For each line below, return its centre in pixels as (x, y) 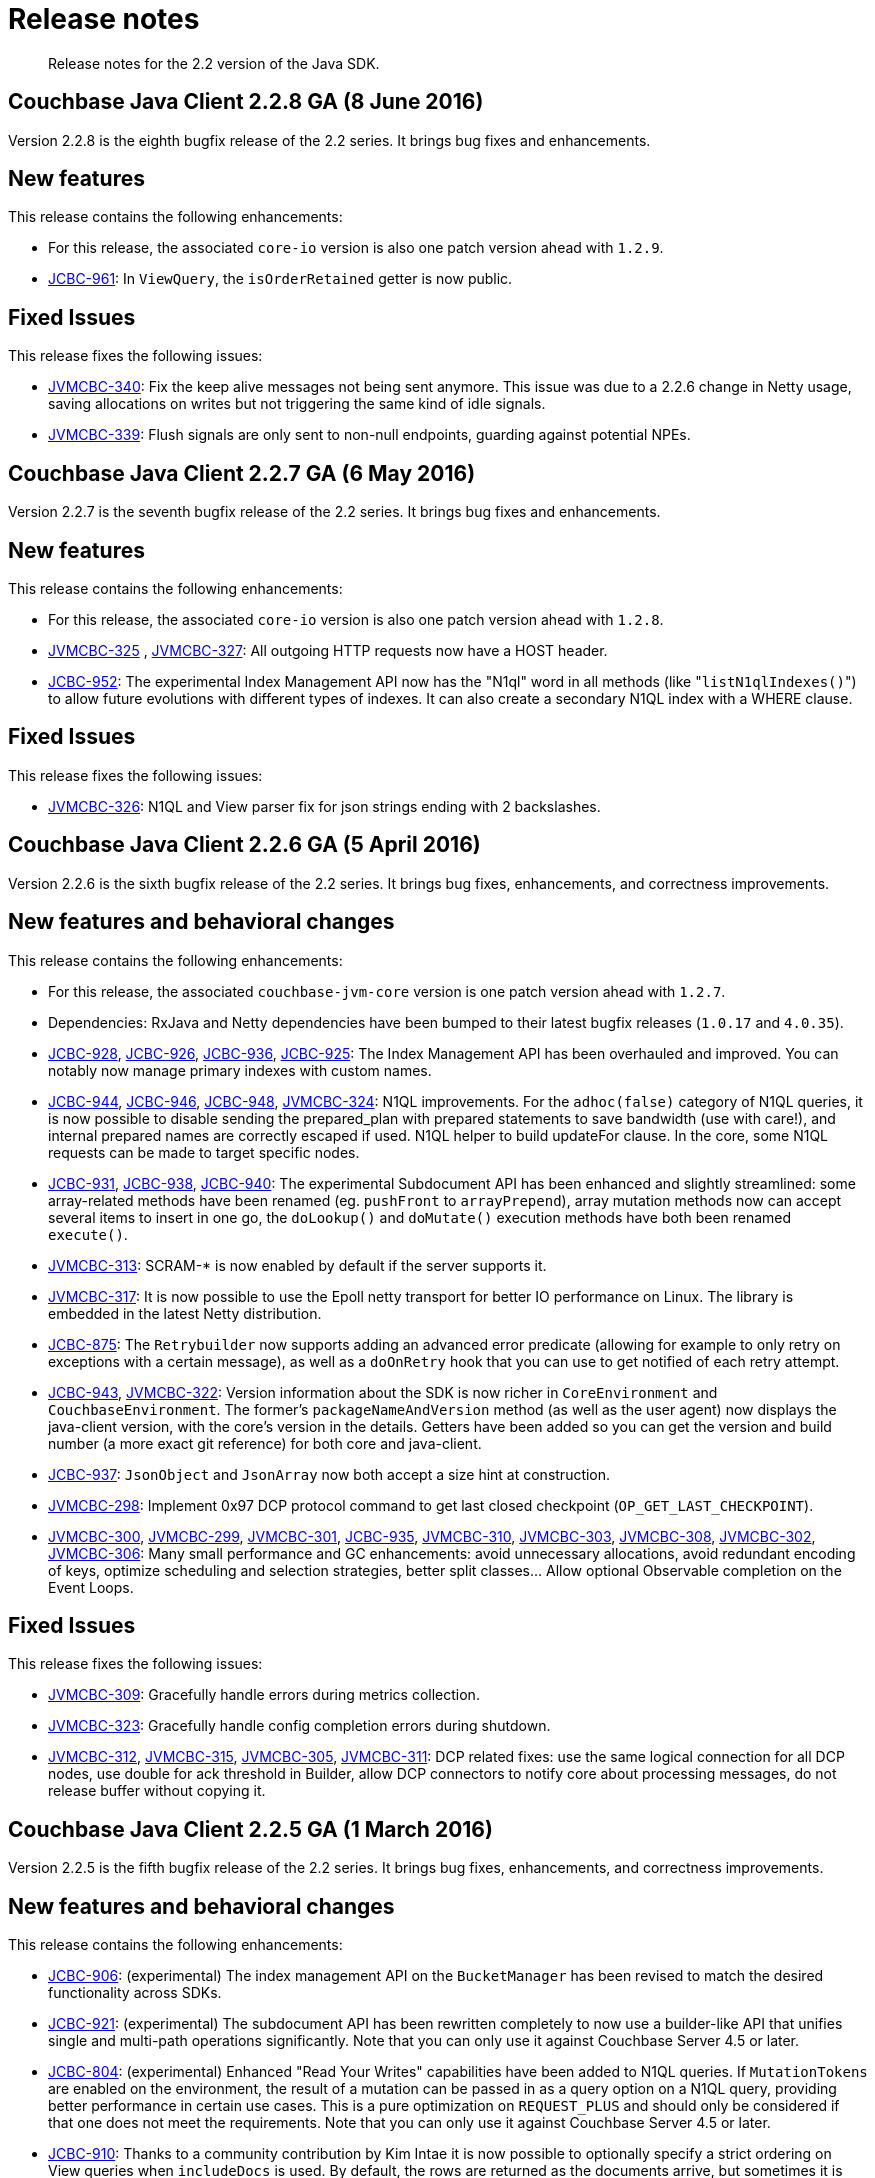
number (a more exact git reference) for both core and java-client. (265, 1443)
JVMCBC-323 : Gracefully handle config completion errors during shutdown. (299, 1726)
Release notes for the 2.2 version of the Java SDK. (214, 63)
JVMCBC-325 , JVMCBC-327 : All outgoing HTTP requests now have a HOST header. (328, 650)
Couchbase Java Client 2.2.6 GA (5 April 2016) (244, 845)
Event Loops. (91, 1587)
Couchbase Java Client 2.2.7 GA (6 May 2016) (242, 473)
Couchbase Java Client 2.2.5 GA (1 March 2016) (250, 1829)
